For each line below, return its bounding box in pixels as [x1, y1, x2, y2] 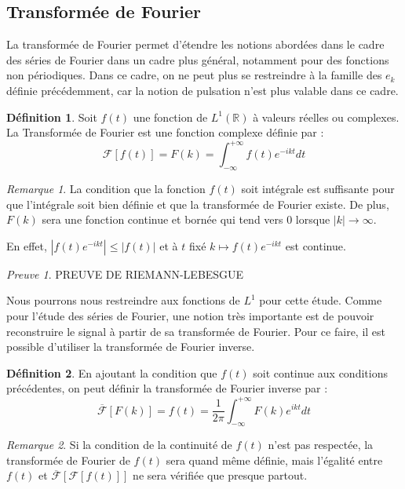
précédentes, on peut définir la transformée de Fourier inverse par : [6, 380, 328, 396]
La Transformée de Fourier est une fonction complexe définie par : [6, 124, 324, 140]
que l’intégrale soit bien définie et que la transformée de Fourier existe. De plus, [6, 195, 389, 212]
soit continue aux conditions [253, 364, 388, 381]
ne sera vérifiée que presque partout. [133, 467, 308, 484]
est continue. [285, 237, 346, 254]
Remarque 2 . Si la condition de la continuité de [6, 436, 232, 453]
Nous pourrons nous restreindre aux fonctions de [6, 292, 240, 308]
